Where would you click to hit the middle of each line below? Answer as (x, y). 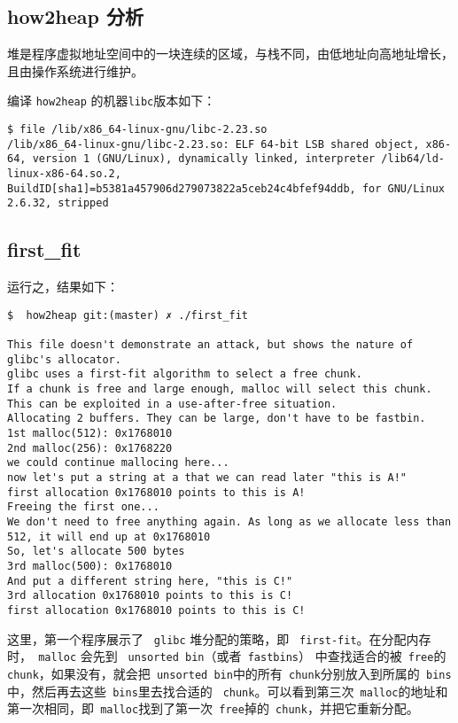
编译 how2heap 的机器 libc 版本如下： (112, 101)
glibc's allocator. (64, 359)
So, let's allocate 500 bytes (96, 552)
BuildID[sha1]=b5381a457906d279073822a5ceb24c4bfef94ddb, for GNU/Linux (226, 188)
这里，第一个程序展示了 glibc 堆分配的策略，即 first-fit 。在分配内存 (219, 638)
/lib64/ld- (413, 159)
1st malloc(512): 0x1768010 (90, 434)
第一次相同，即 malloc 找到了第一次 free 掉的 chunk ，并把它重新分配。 (213, 708)
